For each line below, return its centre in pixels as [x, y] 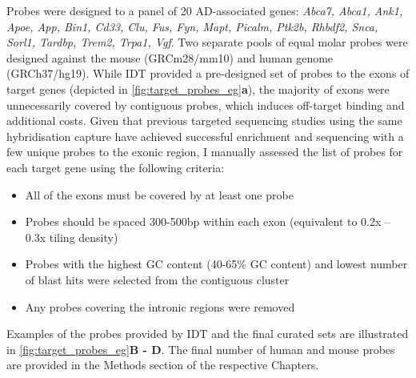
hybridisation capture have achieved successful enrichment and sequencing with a [205, 136]
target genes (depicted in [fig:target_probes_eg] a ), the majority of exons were [198, 88]
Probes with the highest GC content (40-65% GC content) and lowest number [216, 264]
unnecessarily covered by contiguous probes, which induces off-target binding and [206, 105]
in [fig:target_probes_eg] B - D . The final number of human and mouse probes [201, 349]
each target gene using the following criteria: [116, 167]
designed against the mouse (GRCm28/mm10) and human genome [170, 57]
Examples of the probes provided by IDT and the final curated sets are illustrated [208, 334]
